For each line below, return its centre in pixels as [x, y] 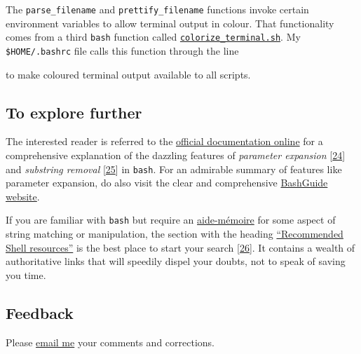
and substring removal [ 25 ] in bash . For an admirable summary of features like [174, 169]
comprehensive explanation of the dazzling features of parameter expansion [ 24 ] [176, 155]
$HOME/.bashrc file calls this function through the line [122, 50]
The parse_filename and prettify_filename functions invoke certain [157, 9]
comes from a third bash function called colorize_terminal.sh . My [153, 37]
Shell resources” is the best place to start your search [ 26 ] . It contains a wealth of [180, 247]
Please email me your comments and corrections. [110, 342]
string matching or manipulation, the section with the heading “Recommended [175, 234]
